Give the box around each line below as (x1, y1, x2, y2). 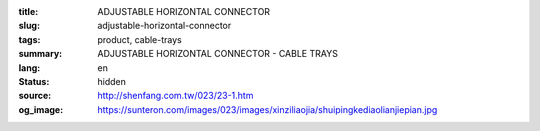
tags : (18, 33, 41, 45)
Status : (18, 75, 50, 87)
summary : (18, 48, 63, 60)
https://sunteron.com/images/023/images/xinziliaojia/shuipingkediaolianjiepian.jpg (97, 103, 438, 115)
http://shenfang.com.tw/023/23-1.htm (97, 90, 254, 102)
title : (18, 6, 39, 17)
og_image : (18, 103, 64, 115)
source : (18, 90, 52, 102)
